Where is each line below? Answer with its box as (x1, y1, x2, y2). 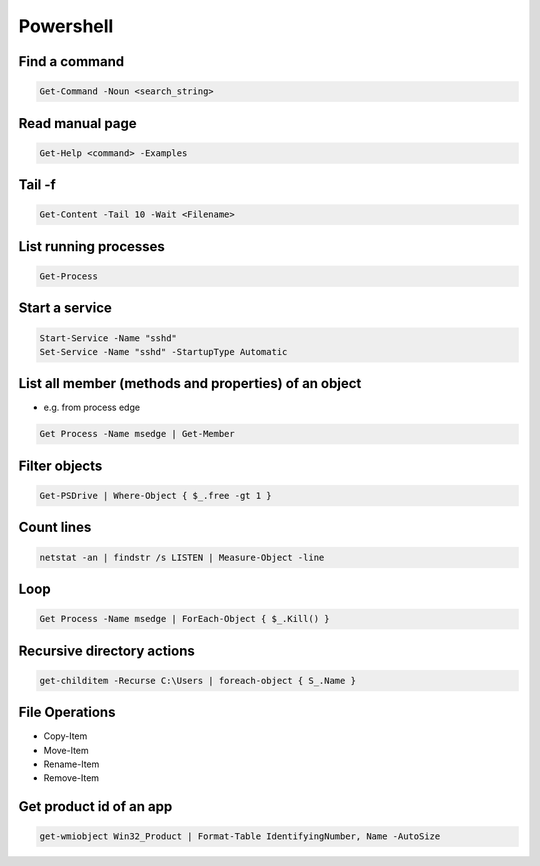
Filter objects (18, 457, 103, 474)
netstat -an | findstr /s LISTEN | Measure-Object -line (39, 551, 325, 563)
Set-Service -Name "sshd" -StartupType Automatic (39, 346, 288, 357)
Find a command (18, 53, 125, 70)
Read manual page (18, 115, 137, 132)
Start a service (18, 300, 112, 317)
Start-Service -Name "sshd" (39, 332, 177, 344)
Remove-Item (43, 772, 100, 784)
